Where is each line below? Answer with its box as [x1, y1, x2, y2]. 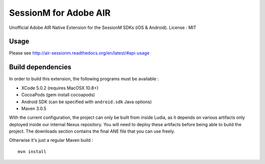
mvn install [18, 149, 47, 154]
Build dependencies [9, 63, 72, 71]
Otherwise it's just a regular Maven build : [9, 137, 93, 143]
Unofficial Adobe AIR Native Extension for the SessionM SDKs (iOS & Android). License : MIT [9, 25, 196, 30]
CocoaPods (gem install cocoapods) [21, 92, 95, 98]
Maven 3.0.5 [21, 106, 47, 111]
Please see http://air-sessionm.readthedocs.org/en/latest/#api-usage [9, 50, 150, 56]
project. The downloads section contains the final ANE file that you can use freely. [9, 128, 175, 135]
